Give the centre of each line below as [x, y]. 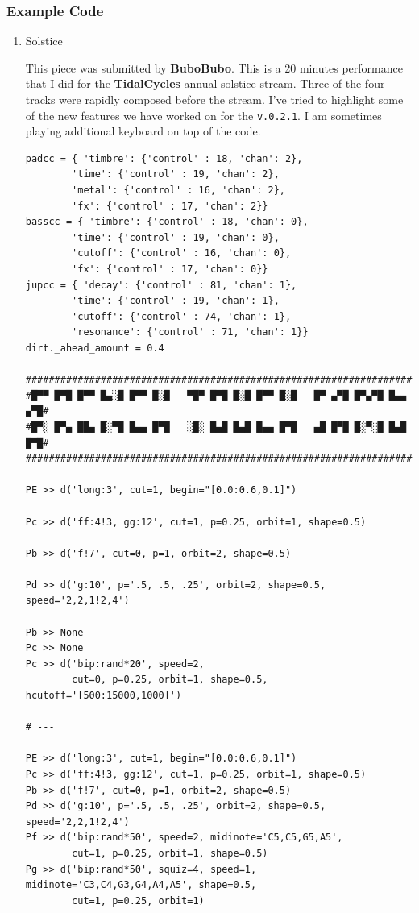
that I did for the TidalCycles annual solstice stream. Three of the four [205, 83]
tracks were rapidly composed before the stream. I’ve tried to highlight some [214, 99]
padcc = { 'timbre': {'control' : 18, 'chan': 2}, [164, 158]
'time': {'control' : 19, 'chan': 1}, [176, 301]
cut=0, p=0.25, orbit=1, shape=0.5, [170, 680]
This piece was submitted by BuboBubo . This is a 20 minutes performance [214, 67]
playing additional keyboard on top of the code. [143, 131]
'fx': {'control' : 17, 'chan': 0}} [170, 269]
